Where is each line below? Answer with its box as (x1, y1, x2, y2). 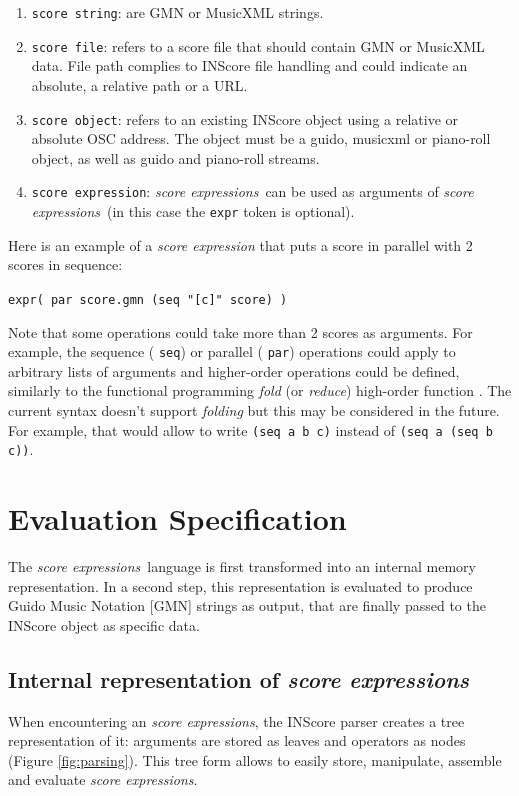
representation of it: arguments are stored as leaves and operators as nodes (8, 730, 466, 751)
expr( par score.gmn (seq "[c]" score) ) (8, 292, 288, 307)
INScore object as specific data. (8, 614, 200, 635)
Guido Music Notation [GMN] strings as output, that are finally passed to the (8, 595, 486, 616)
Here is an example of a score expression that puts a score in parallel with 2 (8, 234, 473, 255)
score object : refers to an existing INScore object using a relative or (31, 108, 458, 129)
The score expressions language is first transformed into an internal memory (8, 555, 476, 576)
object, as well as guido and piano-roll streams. (31, 147, 320, 168)
